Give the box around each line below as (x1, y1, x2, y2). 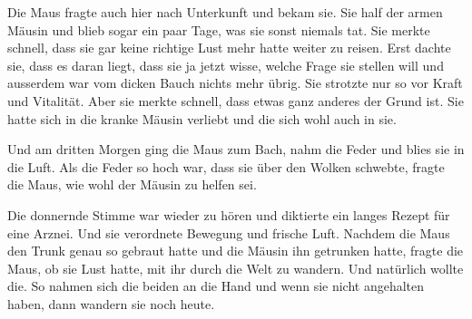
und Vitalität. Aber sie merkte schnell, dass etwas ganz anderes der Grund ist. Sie (7, 91, 464, 110)
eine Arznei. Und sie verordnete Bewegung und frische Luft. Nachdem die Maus (7, 223, 450, 242)
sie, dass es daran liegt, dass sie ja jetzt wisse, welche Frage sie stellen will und (7, 55, 444, 74)
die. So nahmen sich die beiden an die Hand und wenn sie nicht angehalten (7, 276, 425, 295)
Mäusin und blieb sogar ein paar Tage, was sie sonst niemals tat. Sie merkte (7, 20, 430, 39)
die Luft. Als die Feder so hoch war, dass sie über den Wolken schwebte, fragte (7, 157, 445, 176)
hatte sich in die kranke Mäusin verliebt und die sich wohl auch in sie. (7, 109, 397, 128)
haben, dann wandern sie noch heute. (7, 294, 215, 313)
